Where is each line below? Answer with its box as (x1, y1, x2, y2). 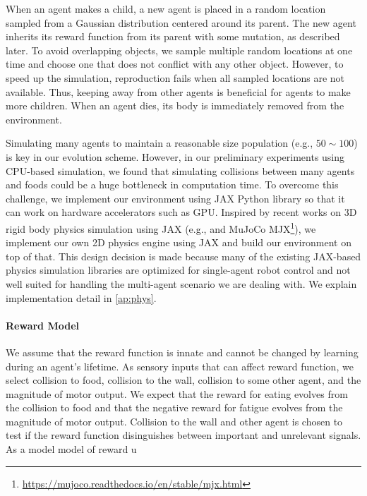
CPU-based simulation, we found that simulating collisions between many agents (6, 163, 355, 178)
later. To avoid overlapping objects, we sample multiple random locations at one (6, 42, 353, 57)
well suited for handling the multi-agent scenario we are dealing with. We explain (6, 276, 357, 291)
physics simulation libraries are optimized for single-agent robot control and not (6, 262, 351, 277)
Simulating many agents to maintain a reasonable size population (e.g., (6, 135, 313, 150)
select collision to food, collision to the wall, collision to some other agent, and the (6, 373, 361, 387)
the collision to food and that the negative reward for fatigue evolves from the (6, 400, 343, 415)
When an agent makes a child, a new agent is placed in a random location (6, 1, 326, 16)
